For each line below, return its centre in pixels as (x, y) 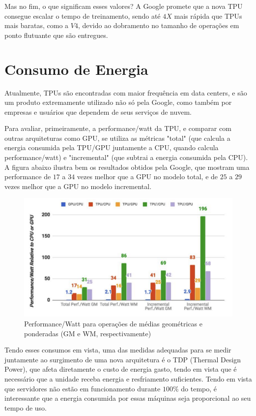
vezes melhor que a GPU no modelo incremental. (78, 186)
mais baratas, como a (37, 25)
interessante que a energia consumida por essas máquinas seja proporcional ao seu (128, 398)
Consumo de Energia (76, 69)
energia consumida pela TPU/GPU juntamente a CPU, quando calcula (112, 147)
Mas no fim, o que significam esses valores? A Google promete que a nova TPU (124, 6)
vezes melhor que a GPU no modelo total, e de (147, 176)
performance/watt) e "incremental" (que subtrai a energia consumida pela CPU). (126, 157)
